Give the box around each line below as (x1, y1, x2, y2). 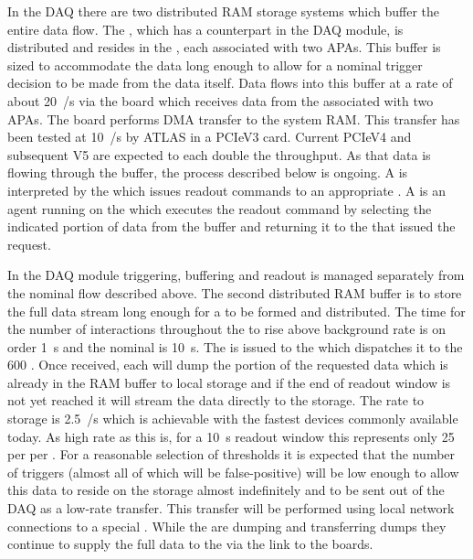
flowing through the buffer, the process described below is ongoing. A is (7, 163, 408, 182)
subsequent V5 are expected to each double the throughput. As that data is (7, 145, 431, 164)
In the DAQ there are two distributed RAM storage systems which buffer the (7, 2, 440, 20)
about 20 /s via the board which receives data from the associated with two (7, 91, 434, 110)
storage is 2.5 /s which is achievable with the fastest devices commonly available (7, 409, 458, 428)
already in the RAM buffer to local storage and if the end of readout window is (7, 372, 451, 392)
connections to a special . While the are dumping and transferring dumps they (7, 516, 447, 535)
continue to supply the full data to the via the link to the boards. (7, 534, 373, 554)
